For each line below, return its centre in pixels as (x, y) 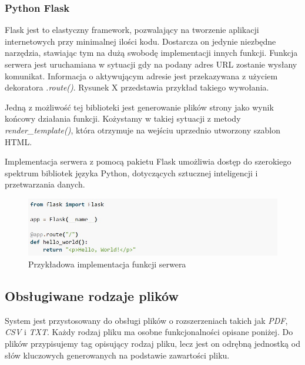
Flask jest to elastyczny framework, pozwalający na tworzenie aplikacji (132, 30)
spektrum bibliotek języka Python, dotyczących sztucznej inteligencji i (131, 173)
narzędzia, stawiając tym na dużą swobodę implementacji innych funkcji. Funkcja (151, 53)
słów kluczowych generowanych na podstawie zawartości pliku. (117, 355)
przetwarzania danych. (45, 184)
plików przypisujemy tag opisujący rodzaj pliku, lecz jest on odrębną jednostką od (152, 343)
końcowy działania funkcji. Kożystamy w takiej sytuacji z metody (123, 118)
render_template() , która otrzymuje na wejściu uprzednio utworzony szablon (143, 130)
